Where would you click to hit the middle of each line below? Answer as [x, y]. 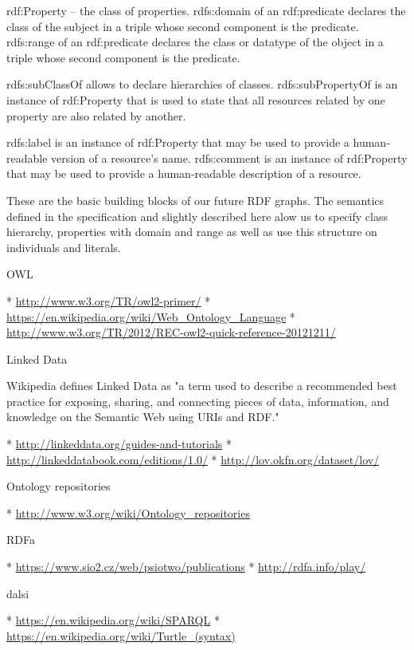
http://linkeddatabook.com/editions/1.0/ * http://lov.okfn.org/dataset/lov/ [193, 459]
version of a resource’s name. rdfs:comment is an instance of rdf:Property [229, 158]
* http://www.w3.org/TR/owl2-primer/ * [109, 300]
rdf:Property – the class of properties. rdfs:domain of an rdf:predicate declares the [206, 10]
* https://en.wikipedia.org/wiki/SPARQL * [113, 620]
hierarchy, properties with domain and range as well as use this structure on [192, 232]
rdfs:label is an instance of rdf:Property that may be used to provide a [178, 142]
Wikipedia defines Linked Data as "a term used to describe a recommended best [202, 386]
